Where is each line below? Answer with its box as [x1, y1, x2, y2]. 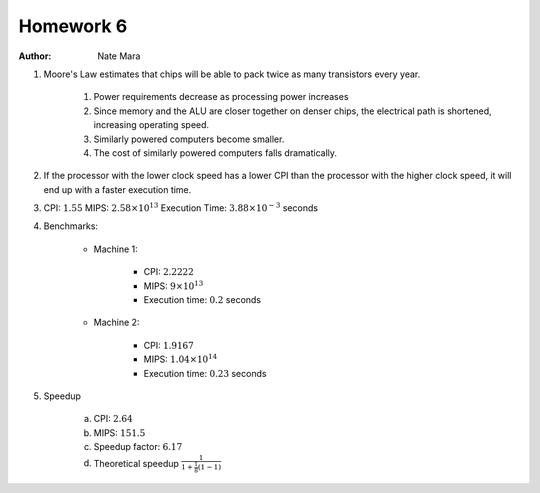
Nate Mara [97, 50, 141, 62]
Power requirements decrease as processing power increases [93, 91, 349, 103]
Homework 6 [18, 15, 128, 37]
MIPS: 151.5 [93, 426, 146, 439]
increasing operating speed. [93, 119, 210, 131]
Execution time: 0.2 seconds [143, 294, 262, 306]
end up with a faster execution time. [43, 183, 192, 195]
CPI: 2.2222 [143, 266, 194, 278]
